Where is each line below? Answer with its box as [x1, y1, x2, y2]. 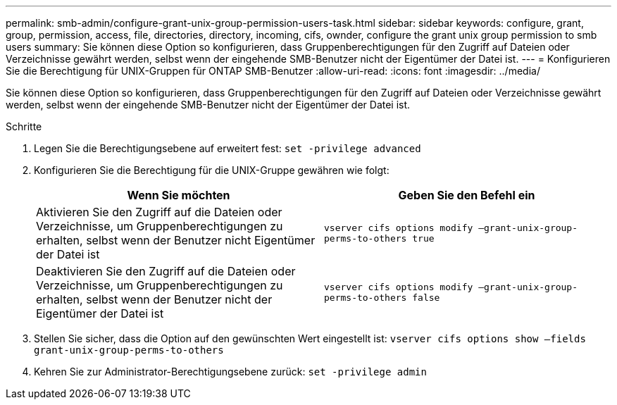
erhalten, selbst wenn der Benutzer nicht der [36, 292, 273, 306]
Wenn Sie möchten [127, 188, 230, 202]
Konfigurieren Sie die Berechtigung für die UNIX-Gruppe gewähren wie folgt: [34, 164, 389, 176]
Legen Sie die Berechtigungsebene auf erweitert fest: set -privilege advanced [34, 142, 421, 154]
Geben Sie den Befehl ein [398, 188, 535, 202]
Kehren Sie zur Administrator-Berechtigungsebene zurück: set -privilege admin [34, 366, 427, 378]
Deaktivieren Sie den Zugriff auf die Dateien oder [36, 264, 296, 278]
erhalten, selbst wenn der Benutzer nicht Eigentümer [36, 233, 316, 247]
